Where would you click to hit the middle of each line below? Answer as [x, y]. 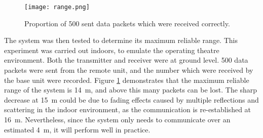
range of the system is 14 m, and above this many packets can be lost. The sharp [131, 90]
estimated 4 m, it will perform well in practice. [77, 129]
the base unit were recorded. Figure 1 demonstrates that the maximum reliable [127, 80]
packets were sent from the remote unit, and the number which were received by [129, 70]
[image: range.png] [57, 7]
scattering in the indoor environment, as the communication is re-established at [128, 109]
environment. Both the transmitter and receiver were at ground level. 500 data [126, 60]
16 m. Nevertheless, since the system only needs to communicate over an [117, 119]
